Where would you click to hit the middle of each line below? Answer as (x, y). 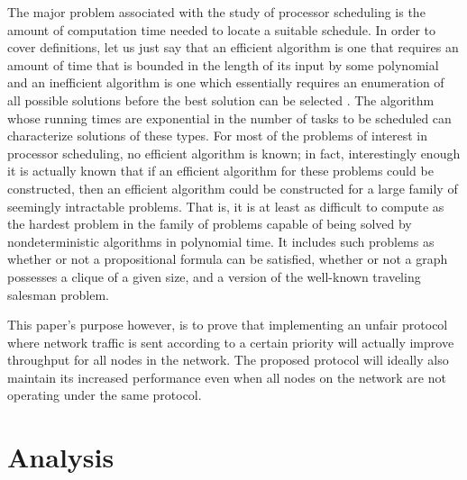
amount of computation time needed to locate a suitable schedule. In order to (222, 29)
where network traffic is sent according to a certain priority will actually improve (231, 342)
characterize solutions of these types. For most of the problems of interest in (218, 136)
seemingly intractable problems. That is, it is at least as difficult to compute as (226, 206)
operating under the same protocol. (105, 395)
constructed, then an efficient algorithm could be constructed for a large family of (233, 188)
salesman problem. (58, 294)
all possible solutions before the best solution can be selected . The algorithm (221, 100)
